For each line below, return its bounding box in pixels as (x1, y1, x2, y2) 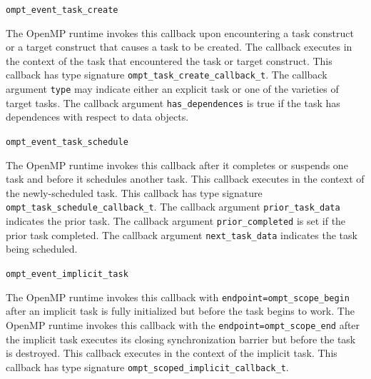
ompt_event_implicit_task (6, 269, 128, 279)
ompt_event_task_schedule (6, 137, 128, 147)
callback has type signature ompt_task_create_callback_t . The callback (6, 67, 327, 82)
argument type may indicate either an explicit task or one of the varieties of (6, 81, 339, 96)
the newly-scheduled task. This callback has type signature (6, 185, 263, 200)
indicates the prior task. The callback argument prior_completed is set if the (6, 213, 346, 228)
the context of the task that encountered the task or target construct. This (6, 53, 332, 68)
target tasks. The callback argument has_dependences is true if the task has (6, 95, 340, 110)
